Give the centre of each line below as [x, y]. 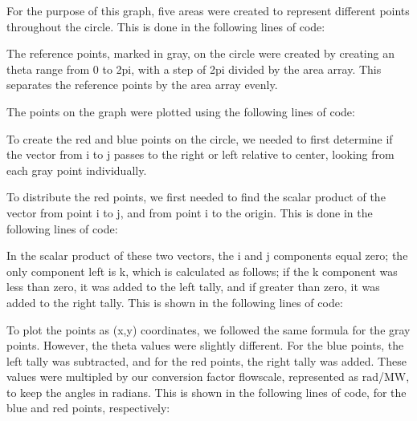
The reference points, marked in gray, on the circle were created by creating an [200, 53]
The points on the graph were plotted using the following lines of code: [181, 111]
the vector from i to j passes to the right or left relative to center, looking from [200, 154]
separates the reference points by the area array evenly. [142, 85]
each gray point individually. [77, 170]
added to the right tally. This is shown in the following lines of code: [175, 302]
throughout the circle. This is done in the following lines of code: [166, 26]
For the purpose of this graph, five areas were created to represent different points [208, 10]
